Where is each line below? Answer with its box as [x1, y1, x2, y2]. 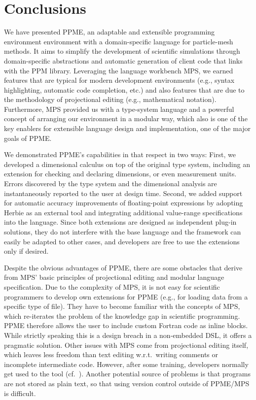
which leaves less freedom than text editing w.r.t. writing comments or [4, 349, 219, 360]
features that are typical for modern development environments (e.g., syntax [4, 75, 235, 85]
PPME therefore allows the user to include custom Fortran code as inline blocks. [4, 320, 248, 331]
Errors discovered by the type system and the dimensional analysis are [4, 178, 217, 189]
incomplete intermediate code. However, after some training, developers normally [4, 359, 249, 369]
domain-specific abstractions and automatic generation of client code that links [4, 55, 243, 66]
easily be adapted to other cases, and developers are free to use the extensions [4, 236, 240, 246]
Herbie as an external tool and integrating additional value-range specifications [4, 207, 243, 217]
